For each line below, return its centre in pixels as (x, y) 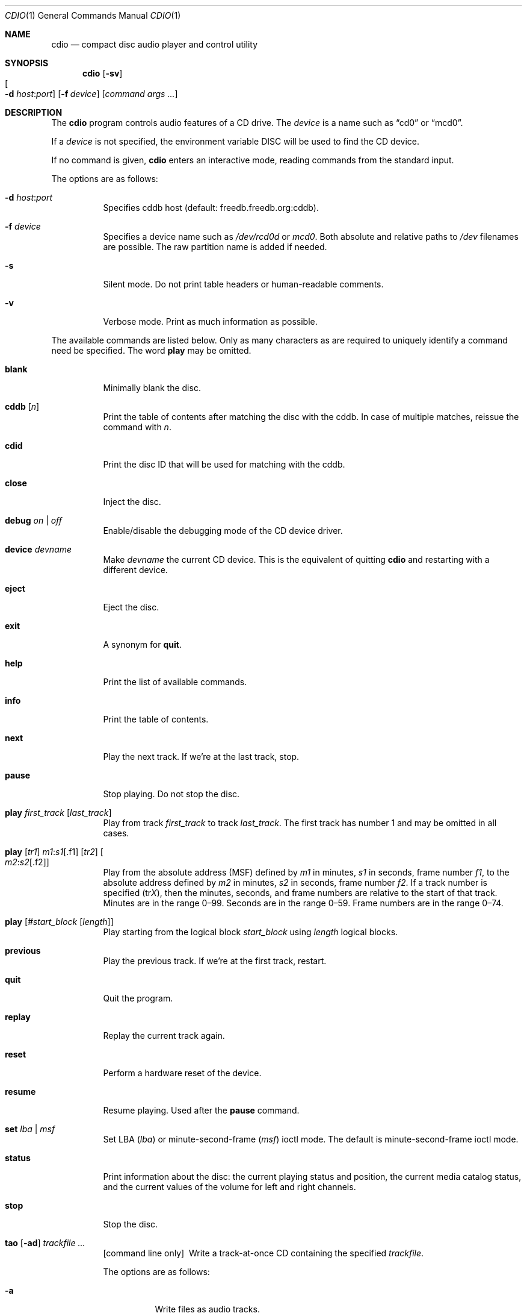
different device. (135, 570)
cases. (116, 833)
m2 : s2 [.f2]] (27, 862)
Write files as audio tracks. (207, 1309)
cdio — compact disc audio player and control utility (155, 44)
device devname (39, 549)
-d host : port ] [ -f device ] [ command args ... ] (91, 94)
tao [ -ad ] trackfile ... (45, 1243)
